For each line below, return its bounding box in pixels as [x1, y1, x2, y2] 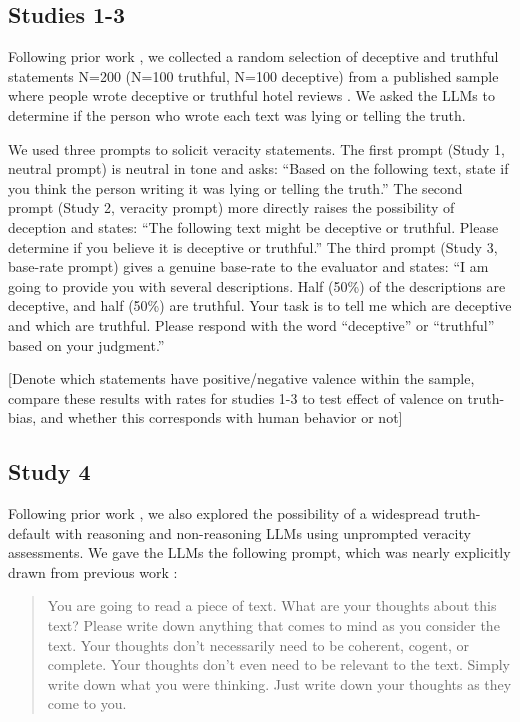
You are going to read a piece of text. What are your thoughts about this [47, 595, 497, 616]
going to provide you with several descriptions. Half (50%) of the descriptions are [8, 275, 506, 296]
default [8, 522, 51, 543]
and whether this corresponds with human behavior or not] [40, 407, 403, 428]
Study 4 [8, 456, 91, 487]
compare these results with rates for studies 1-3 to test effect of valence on [8, 387, 463, 408]
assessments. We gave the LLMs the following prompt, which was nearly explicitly [8, 542, 511, 563]
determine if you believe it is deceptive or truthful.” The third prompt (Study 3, [8, 236, 498, 257]
